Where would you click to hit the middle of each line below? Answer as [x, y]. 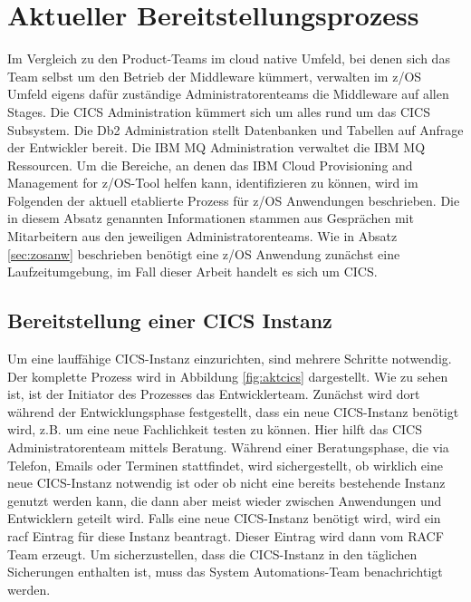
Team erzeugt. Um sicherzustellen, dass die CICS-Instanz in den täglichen [212, 553]
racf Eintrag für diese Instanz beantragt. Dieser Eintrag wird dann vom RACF [226, 535]
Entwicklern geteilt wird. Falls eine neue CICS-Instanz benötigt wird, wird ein [224, 518]
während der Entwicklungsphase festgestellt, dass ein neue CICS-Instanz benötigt [233, 411]
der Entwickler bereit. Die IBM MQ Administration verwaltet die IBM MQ [216, 147]
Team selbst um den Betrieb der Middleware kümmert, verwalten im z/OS [215, 76]
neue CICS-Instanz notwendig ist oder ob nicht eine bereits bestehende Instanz [226, 483]
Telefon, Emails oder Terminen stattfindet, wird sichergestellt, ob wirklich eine [225, 465]
